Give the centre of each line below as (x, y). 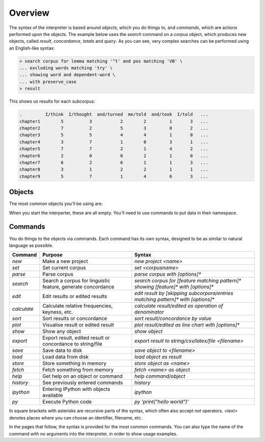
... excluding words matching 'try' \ (66, 68)
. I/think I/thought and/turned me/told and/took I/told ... (114, 115)
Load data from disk (66, 357)
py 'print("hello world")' (161, 402)
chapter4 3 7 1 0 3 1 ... (114, 142)
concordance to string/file (72, 344)
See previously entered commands (83, 383)
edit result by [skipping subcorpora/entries (184, 294)
